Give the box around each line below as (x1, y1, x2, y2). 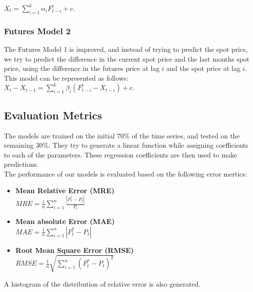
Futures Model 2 (4, 24, 71, 37)
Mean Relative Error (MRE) (15, 185, 115, 195)
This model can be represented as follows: (4, 72, 129, 83)
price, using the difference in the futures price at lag (4, 63, 160, 73)
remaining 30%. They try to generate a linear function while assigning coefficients (4, 140, 249, 150)
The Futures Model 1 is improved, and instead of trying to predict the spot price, (4, 44, 248, 54)
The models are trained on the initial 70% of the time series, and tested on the (4, 130, 240, 140)
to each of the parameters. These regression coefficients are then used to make (4, 149, 237, 159)
